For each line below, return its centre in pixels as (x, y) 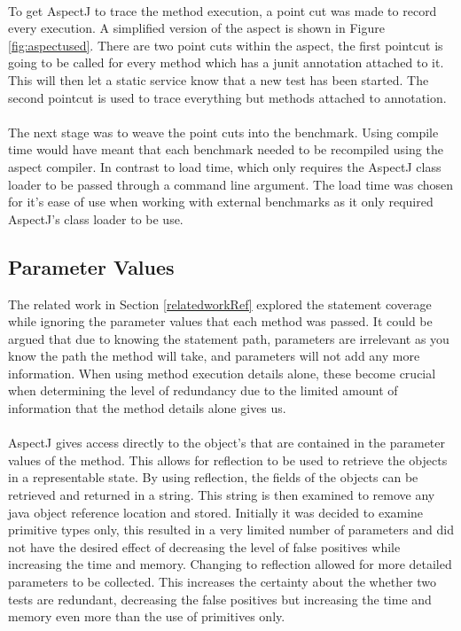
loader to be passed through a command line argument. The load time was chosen (231, 184)
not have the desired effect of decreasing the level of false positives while (204, 546)
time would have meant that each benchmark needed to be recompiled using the (226, 149)
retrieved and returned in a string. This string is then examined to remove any (222, 495)
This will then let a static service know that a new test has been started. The (219, 79)
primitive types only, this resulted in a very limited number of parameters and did (231, 530)
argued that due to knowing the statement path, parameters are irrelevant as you (229, 338)
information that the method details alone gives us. (147, 408)
